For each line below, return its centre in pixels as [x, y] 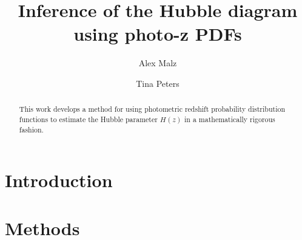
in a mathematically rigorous [230, 119]
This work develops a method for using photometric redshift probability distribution [152, 109]
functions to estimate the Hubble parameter [88, 119]
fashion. [31, 129]
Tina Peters [158, 83]
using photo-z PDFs [158, 34]
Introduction [59, 180]
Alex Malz [158, 63]
